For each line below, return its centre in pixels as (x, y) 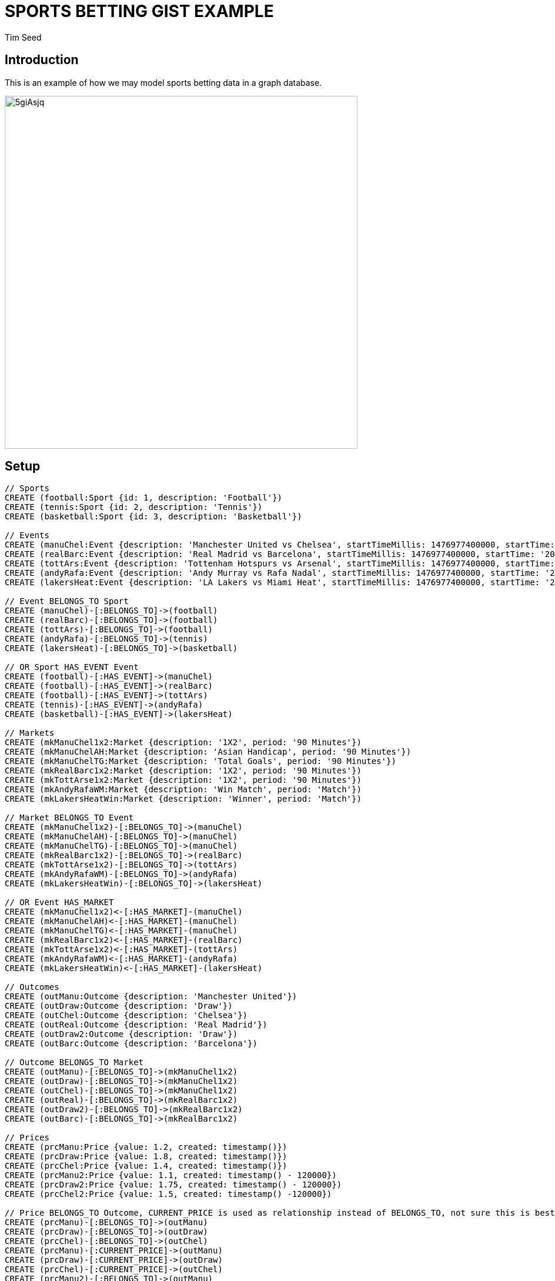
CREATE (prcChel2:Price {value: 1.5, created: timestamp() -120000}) (168, 1194)
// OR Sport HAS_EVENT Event (72, 667)
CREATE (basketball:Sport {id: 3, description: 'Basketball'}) (153, 517)
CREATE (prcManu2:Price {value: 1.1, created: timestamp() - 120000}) (171, 1175)
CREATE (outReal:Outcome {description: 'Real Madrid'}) (136, 1025)
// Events (27, 536)
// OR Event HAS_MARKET (59, 903)
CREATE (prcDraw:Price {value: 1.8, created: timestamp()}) (146, 1157)
